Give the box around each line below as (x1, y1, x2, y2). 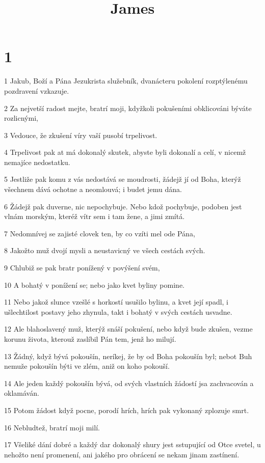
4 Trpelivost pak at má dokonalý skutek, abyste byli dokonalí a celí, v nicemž (4, 147, 246, 157)
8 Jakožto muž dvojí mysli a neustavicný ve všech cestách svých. (4, 245, 205, 256)
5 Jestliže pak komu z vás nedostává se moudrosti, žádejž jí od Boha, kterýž (4, 174, 241, 184)
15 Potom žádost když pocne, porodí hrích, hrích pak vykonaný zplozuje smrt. (4, 404, 249, 415)
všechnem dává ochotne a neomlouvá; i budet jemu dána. (4, 184, 182, 195)
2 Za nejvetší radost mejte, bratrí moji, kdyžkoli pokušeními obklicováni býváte (4, 102, 252, 113)
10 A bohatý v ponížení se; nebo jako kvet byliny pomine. (4, 279, 184, 290)
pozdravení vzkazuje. (4, 85, 69, 96)
